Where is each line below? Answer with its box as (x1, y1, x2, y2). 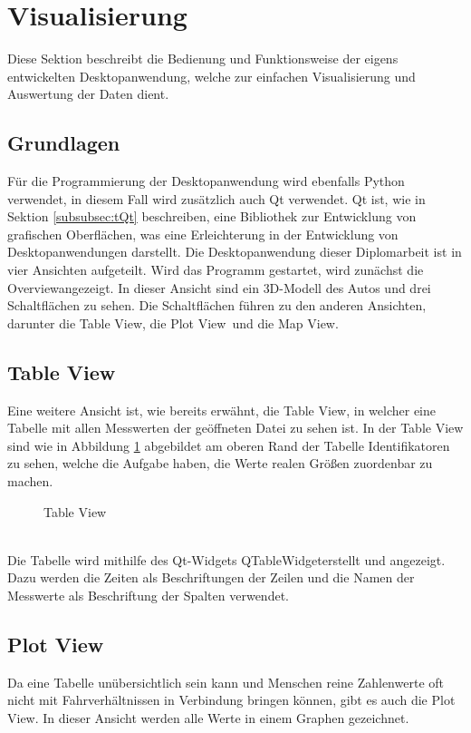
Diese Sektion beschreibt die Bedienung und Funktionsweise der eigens (7, 49, 399, 68)
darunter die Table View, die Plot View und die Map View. (7, 313, 339, 332)
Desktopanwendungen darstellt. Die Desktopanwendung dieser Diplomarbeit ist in (7, 242, 462, 261)
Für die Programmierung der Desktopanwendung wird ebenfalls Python (7, 171, 405, 191)
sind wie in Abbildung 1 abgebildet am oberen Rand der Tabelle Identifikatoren (7, 435, 450, 454)
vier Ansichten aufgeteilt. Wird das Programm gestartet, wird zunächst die (7, 260, 424, 279)
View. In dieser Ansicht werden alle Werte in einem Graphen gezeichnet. (7, 708, 409, 727)
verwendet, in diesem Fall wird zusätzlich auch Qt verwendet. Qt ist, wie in (7, 189, 426, 208)
